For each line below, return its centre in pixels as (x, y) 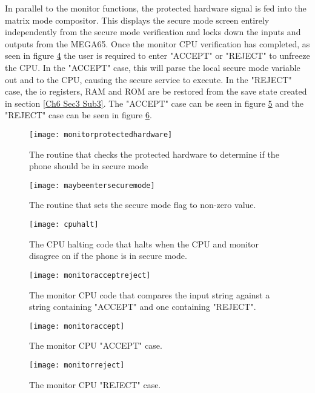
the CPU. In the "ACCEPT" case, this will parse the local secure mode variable (153, 67)
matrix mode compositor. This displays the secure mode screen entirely (137, 20)
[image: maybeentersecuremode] (92, 185)
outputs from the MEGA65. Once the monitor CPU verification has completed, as (157, 43)
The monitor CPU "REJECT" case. (95, 384)
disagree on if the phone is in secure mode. (108, 256)
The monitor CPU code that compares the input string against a (150, 294)
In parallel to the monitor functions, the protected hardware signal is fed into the (156, 8)
